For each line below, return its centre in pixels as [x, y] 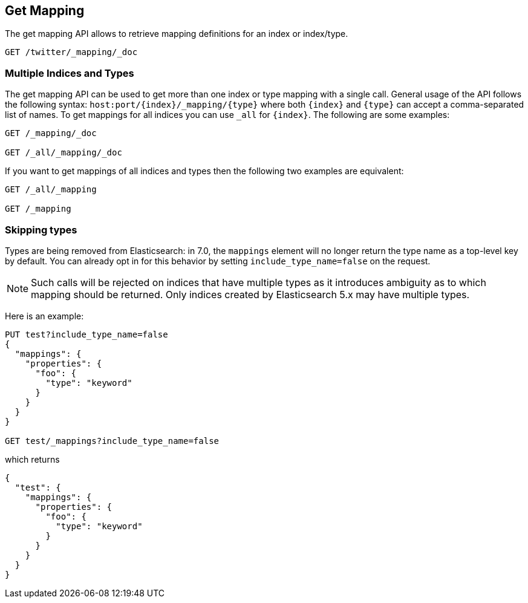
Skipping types [41, 230]
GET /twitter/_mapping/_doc [71, 52]
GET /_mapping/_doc [51, 133]
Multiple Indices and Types [70, 73]
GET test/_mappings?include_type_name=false [112, 441]
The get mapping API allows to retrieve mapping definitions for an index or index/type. [177, 34]
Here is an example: [44, 316]
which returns [32, 459]
